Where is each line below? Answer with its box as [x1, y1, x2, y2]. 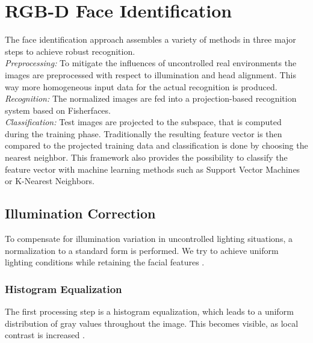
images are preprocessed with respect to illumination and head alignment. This [5, 68, 296, 81]
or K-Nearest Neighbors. [5, 175, 95, 187]
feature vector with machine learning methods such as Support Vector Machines [5, 162, 300, 175]
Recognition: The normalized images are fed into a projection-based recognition [5, 92, 297, 105]
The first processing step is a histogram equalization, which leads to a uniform [5, 305, 294, 318]
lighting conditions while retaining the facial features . [5, 256, 205, 268]
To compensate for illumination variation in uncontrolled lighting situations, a [5, 232, 293, 245]
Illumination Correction [5, 204, 156, 223]
